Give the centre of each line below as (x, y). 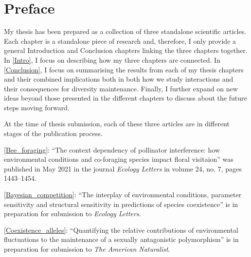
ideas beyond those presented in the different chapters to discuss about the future (125, 98)
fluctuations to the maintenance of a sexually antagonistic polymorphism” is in (121, 239)
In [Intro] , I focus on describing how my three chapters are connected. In (112, 60)
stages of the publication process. (53, 133)
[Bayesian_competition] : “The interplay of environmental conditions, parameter (123, 195)
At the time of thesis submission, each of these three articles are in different (117, 124)
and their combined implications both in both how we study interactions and (119, 79)
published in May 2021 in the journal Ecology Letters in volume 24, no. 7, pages (123, 168)
